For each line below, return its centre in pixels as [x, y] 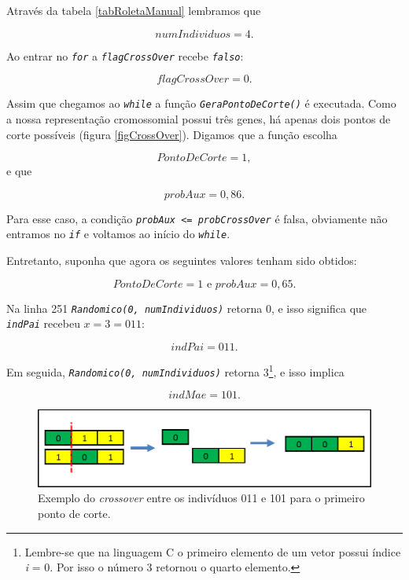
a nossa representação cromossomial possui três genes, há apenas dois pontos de [199, 118]
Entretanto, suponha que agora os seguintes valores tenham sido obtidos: [182, 260]
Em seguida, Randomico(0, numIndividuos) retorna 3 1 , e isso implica [175, 370]
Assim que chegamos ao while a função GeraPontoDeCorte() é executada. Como [201, 103]
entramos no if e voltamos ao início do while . [118, 234]
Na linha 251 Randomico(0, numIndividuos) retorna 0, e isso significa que [187, 308]
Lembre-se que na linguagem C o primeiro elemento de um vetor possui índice [213, 551]
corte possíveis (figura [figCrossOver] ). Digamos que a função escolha [172, 134]
